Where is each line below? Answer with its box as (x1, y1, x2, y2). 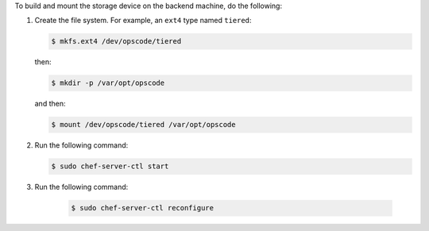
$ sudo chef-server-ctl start (51, 162, 169, 171)
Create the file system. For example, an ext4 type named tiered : (34, 16, 252, 25)
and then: (34, 99, 66, 109)
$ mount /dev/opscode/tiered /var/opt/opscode (51, 120, 236, 129)
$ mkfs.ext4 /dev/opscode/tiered (51, 37, 182, 46)
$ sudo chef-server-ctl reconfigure (71, 203, 214, 213)
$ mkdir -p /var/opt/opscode (51, 79, 165, 87)
